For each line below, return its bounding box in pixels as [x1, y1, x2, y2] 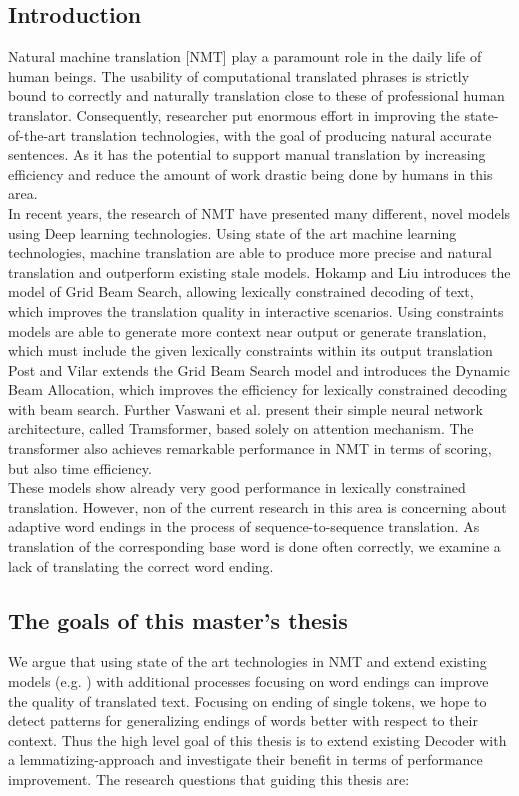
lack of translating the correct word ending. [8, 555, 274, 576]
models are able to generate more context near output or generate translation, [8, 320, 487, 341]
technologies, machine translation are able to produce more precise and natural [8, 242, 492, 263]
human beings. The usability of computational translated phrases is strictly [8, 65, 470, 86]
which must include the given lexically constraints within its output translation [8, 340, 493, 361]
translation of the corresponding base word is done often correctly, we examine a [8, 536, 501, 557]
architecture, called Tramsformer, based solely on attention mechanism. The [8, 418, 474, 439]
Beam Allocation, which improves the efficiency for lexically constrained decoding [8, 379, 507, 400]
